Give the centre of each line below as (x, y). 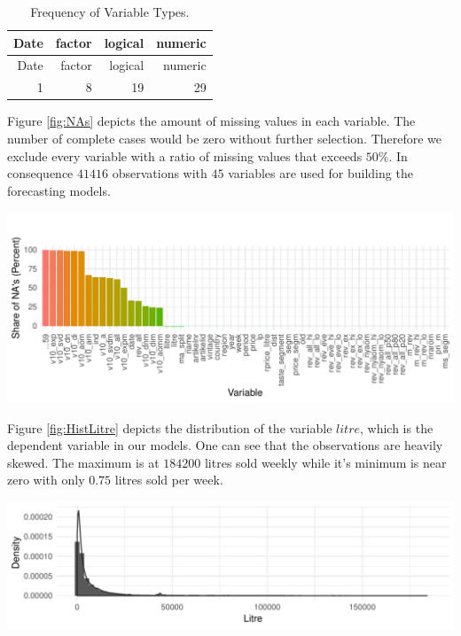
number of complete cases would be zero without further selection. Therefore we (225, 138)
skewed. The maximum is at (83, 462)
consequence (40, 173)
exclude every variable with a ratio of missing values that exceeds (185, 155)
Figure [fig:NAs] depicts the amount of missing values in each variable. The (211, 121)
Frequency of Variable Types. (110, 12)
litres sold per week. (169, 480)
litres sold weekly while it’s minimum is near (325, 462)
